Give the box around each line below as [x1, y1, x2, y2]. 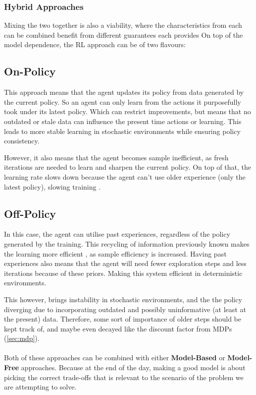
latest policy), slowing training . [4, 181, 101, 192]
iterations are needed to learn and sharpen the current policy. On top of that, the [4, 162, 251, 172]
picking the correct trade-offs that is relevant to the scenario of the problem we [4, 372, 244, 382]
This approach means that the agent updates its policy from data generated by [4, 87, 244, 97]
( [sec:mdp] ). [4, 333, 40, 343]
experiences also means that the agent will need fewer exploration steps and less [4, 258, 247, 268]
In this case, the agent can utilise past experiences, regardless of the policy [4, 229, 230, 239]
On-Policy [4, 64, 56, 79]
